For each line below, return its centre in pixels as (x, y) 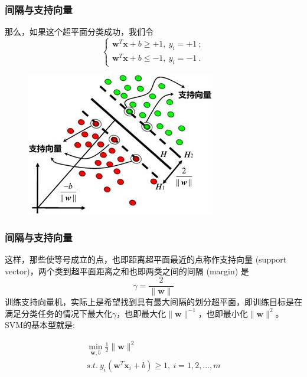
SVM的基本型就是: (40, 325)
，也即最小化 (223, 313)
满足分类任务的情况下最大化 (58, 313)
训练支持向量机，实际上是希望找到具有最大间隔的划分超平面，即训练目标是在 (153, 302)
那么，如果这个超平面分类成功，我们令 (79, 32)
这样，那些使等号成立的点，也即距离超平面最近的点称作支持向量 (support (146, 259)
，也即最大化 (141, 313)
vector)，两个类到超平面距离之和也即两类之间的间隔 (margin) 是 (127, 271)
